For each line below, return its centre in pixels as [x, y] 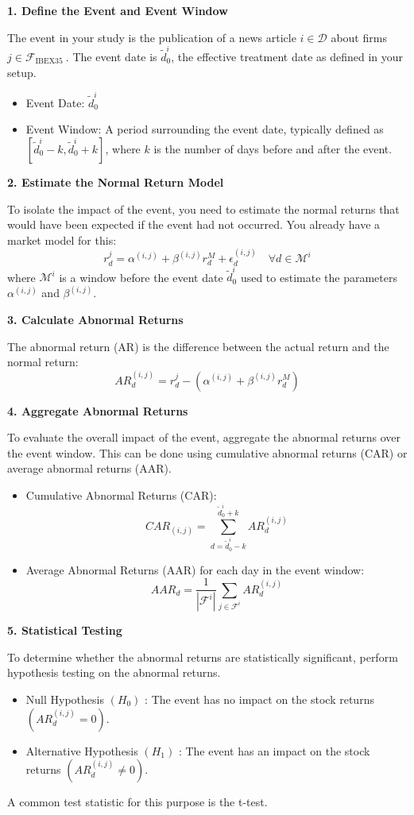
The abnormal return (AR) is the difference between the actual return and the [198, 346]
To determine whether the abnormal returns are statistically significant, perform [203, 657]
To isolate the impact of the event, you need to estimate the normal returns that [203, 209]
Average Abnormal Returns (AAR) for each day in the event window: [195, 569]
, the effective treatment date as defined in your [287, 56]
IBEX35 [49, 62]
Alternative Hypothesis [82, 750]
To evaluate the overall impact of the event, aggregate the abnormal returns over [204, 437]
